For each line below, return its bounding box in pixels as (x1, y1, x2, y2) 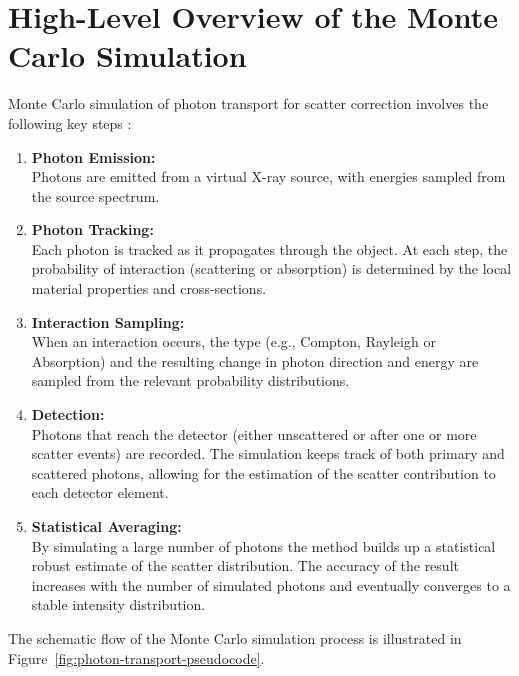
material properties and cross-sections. (31, 278, 267, 299)
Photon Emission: (31, 146, 156, 167)
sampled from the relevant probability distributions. (31, 370, 350, 391)
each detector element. (31, 482, 169, 503)
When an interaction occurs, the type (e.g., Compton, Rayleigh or (31, 331, 436, 352)
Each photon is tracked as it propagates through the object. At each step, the (31, 238, 508, 259)
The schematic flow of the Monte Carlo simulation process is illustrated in (8, 627, 462, 648)
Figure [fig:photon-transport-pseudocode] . (8, 647, 265, 668)
